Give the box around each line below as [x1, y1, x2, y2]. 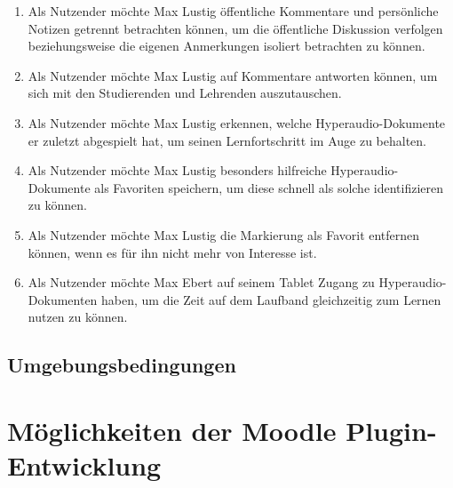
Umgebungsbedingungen [7, 351, 236, 379]
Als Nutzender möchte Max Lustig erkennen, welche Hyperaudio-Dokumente [28, 113, 446, 132]
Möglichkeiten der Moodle [7, 412, 337, 448]
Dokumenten [28, 290, 98, 308]
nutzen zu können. [28, 308, 128, 326]
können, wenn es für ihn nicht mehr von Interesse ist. [28, 243, 317, 261]
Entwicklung [7, 447, 162, 484]
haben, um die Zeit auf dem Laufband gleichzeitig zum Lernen [101, 290, 441, 308]
